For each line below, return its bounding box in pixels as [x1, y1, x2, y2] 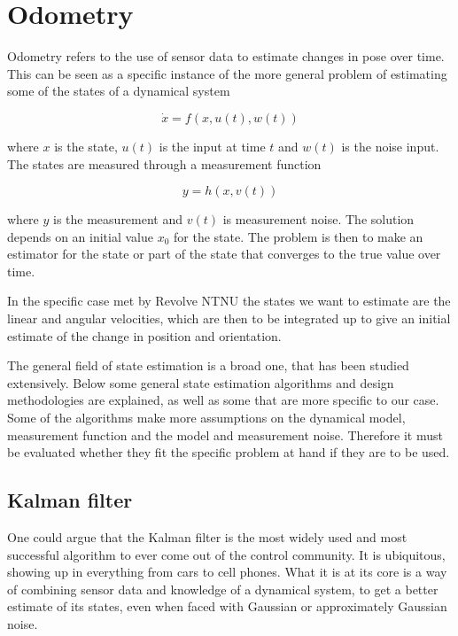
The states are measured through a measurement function [7, 154, 322, 173]
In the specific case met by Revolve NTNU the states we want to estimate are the [7, 291, 451, 310]
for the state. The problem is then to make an [174, 227, 423, 245]
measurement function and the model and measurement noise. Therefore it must [7, 425, 443, 444]
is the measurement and [53, 210, 183, 229]
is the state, [54, 136, 118, 155]
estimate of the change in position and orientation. [7, 326, 282, 345]
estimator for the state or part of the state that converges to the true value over [7, 244, 441, 263]
